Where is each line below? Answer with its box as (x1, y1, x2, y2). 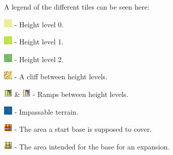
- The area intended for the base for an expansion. (14, 141, 170, 151)
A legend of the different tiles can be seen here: (4, 2, 150, 12)
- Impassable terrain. (14, 106, 79, 117)
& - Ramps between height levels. (14, 88, 129, 99)
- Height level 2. (14, 54, 64, 64)
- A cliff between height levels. (14, 71, 108, 82)
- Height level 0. (14, 19, 64, 29)
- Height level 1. (14, 36, 64, 47)
